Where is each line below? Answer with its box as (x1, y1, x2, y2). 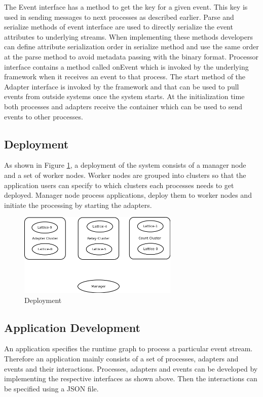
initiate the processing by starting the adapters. (4, 199, 152, 210)
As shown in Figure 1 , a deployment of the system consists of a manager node (4, 160, 246, 170)
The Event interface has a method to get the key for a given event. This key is (4, 2, 248, 12)
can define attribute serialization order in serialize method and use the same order (4, 41, 259, 52)
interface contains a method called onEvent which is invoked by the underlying (4, 61, 249, 72)
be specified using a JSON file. (4, 383, 99, 393)
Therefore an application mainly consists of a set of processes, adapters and (4, 353, 239, 364)
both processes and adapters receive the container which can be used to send (4, 101, 242, 111)
